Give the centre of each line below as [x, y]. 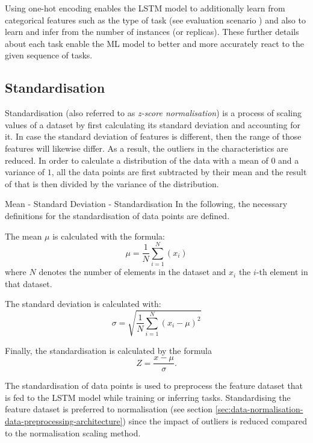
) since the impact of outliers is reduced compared [215, 421]
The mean [23, 236]
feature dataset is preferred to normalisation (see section [109, 409]
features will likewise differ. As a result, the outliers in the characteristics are [147, 148]
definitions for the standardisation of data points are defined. [117, 215]
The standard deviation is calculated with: [83, 304]
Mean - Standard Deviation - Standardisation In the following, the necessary [146, 204]
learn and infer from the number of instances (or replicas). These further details [152, 32]
